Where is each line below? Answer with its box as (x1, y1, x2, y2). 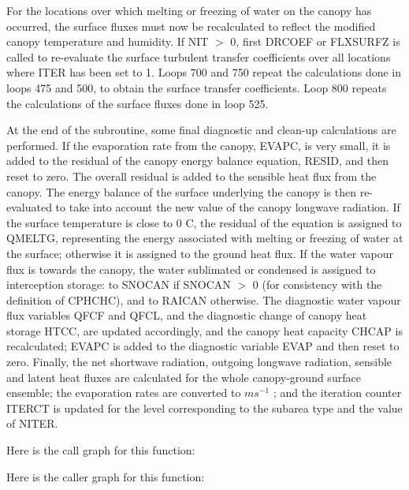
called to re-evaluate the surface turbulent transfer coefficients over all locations (6, 48, 391, 65)
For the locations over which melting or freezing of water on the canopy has (6, 2, 372, 18)
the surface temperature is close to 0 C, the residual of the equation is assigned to (6, 214, 402, 230)
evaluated (6, 199, 52, 215)
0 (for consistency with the (252, 276, 382, 293)
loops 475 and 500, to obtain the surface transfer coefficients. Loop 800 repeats (6, 79, 387, 95)
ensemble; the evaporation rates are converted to (6, 384, 241, 401)
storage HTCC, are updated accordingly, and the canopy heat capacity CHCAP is (6, 322, 403, 339)
